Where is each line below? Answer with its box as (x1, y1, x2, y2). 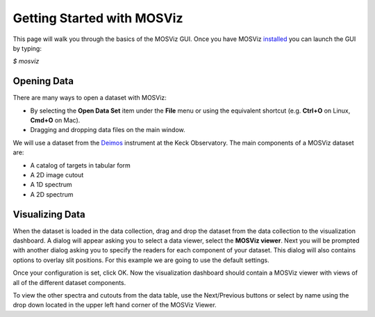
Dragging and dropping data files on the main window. (30, 126, 185, 134)
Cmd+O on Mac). (30, 116, 81, 124)
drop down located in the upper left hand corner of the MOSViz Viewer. (12, 301, 217, 309)
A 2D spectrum (30, 190, 74, 198)
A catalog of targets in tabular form (30, 161, 131, 170)
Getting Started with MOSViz (12, 10, 183, 26)
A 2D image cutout (30, 170, 84, 179)
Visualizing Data (12, 209, 86, 220)
